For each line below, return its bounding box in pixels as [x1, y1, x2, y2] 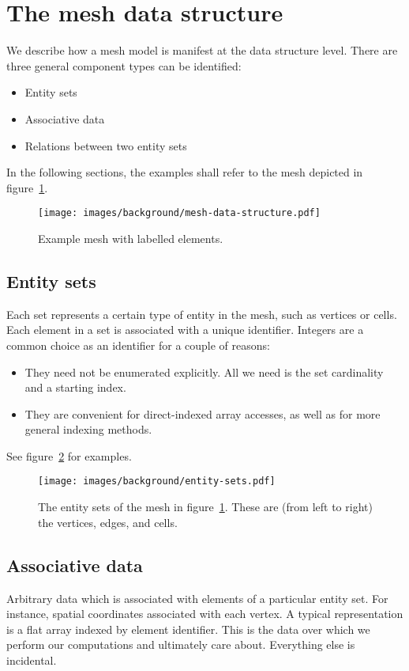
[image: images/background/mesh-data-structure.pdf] [38, 207, 321, 219]
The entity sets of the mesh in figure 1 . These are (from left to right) [38, 499, 373, 515]
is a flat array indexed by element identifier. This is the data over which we [6, 620, 370, 637]
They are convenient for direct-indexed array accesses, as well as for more [24, 405, 381, 422]
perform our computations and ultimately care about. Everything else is [6, 636, 355, 653]
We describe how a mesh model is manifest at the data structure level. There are [6, 42, 398, 59]
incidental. [6, 651, 57, 668]
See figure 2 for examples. [6, 447, 132, 464]
